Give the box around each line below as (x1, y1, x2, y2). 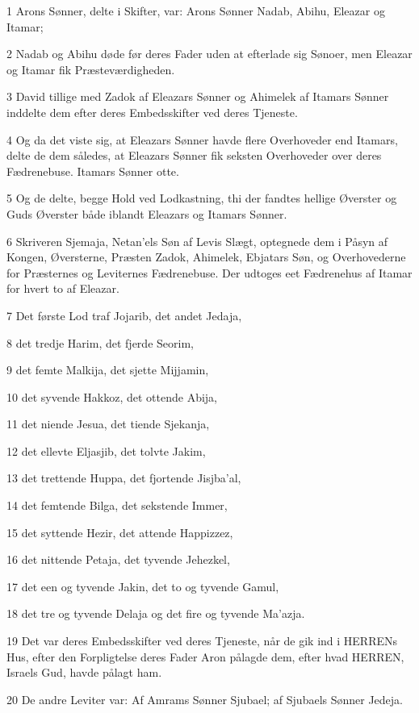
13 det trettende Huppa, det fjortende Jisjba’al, (6, 469, 241, 486)
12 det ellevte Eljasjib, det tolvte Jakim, (6, 442, 206, 459)
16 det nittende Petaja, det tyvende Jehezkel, (6, 551, 230, 568)
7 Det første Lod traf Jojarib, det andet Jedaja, (6, 306, 242, 323)
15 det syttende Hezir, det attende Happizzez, (6, 523, 233, 540)
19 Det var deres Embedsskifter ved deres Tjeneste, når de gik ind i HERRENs (6, 632, 398, 649)
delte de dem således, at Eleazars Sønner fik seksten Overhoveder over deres (6, 147, 382, 164)
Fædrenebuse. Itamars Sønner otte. (6, 162, 179, 179)
